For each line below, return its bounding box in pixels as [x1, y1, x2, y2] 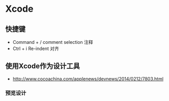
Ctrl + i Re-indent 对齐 [12, 45, 60, 52]
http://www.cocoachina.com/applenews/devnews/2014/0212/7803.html [12, 75, 164, 82]
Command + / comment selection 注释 [12, 39, 93, 45]
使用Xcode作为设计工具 [5, 62, 80, 70]
